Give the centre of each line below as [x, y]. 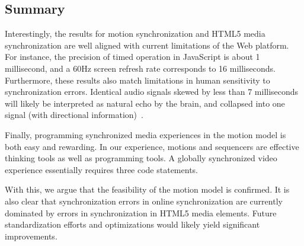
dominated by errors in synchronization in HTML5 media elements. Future [141, 213]
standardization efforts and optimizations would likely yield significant [132, 224]
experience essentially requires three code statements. [101, 169]
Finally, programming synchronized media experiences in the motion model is [145, 134]
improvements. [31, 236]
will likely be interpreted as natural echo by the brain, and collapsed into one [145, 103]
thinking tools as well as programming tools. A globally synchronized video [141, 158]
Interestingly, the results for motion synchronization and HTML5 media [135, 33]
